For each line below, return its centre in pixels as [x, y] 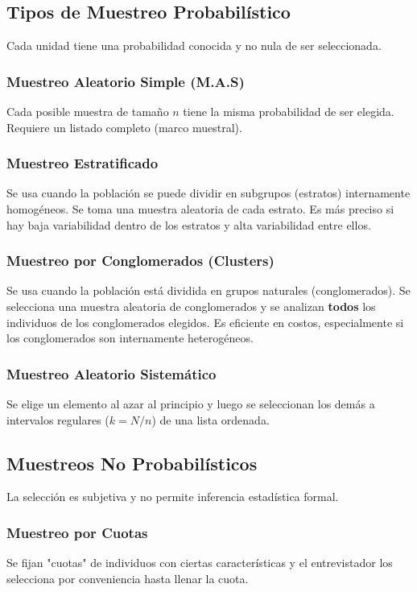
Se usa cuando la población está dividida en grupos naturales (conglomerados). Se [208, 290]
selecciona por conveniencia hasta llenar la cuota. [128, 578]
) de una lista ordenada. [211, 419]
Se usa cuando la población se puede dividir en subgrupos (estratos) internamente [208, 193]
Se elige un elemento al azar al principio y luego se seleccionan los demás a [191, 404]
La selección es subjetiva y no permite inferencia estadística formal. [173, 497]
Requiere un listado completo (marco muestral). [124, 127]
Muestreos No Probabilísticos [132, 463]
